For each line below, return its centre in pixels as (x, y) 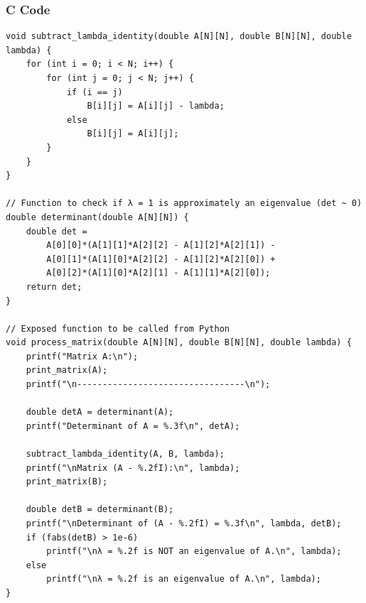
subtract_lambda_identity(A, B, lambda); (125, 454)
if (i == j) (95, 92)
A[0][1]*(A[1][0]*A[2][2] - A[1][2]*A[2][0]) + (161, 259)
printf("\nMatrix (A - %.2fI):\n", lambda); (133, 468)
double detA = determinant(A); (100, 412)
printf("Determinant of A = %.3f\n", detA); (133, 426)
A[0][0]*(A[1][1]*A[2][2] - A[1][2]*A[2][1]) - (161, 245)
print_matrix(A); (67, 370)
